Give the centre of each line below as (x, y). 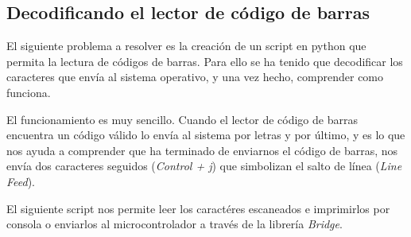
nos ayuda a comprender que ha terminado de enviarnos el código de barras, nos (202, 150)
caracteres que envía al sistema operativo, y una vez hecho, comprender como (195, 77)
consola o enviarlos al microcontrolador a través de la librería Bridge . (174, 224)
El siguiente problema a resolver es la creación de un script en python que (186, 46)
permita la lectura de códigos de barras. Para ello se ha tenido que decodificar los (205, 61)
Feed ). (21, 181)
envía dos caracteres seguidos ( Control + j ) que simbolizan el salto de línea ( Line (204, 166)
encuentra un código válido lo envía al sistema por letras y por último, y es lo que (206, 135)
